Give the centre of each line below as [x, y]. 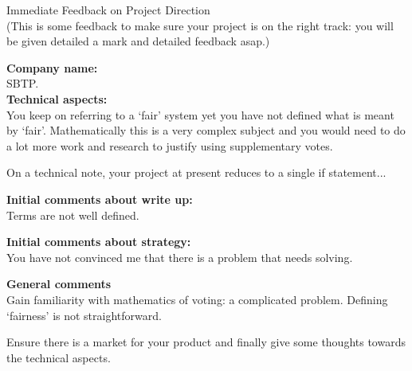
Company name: [52, 67]
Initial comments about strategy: [99, 242]
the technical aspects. [59, 357]
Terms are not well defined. [73, 215]
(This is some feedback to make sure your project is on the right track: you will [200, 25]
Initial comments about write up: [100, 199]
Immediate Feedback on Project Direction [108, 10]
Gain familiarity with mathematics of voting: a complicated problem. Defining [197, 299]
